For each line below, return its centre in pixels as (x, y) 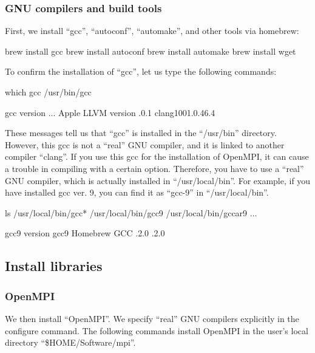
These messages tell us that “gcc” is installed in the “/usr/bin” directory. (141, 133)
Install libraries (54, 266)
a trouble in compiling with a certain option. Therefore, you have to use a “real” (154, 168)
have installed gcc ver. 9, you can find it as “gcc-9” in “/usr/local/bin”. (137, 192)
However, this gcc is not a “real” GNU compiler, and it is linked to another (145, 144)
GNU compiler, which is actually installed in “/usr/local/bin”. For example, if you (158, 180)
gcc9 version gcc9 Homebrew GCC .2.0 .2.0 (85, 233)
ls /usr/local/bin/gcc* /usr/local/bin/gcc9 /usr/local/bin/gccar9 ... (131, 212)
